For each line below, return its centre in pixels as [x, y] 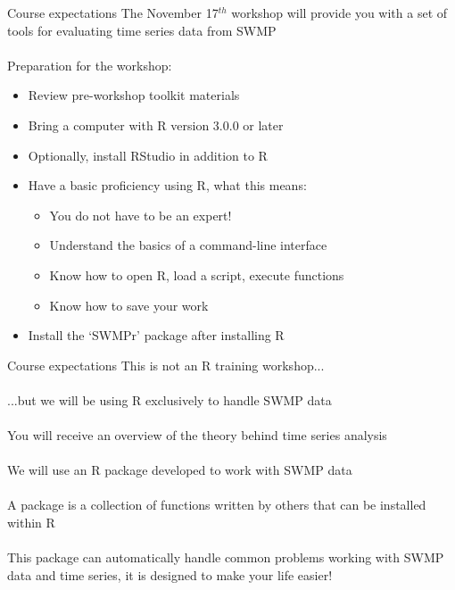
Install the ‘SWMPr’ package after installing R [156, 335]
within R [31, 523]
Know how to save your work [129, 305]
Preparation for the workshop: [90, 65]
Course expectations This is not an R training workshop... [166, 365]
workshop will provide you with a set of [339, 12]
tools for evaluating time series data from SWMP [142, 30]
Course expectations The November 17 [113, 12]
